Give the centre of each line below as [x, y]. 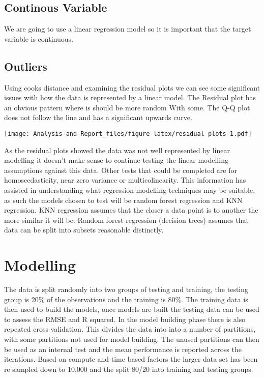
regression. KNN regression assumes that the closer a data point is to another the [131, 210]
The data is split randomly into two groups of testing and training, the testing [126, 289]
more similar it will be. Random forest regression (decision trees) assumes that [126, 220]
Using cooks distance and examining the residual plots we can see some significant [132, 87]
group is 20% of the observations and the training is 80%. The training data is [126, 299]
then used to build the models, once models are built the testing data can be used [132, 309]
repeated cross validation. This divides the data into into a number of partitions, [130, 329]
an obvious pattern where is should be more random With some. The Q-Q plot [127, 107]
